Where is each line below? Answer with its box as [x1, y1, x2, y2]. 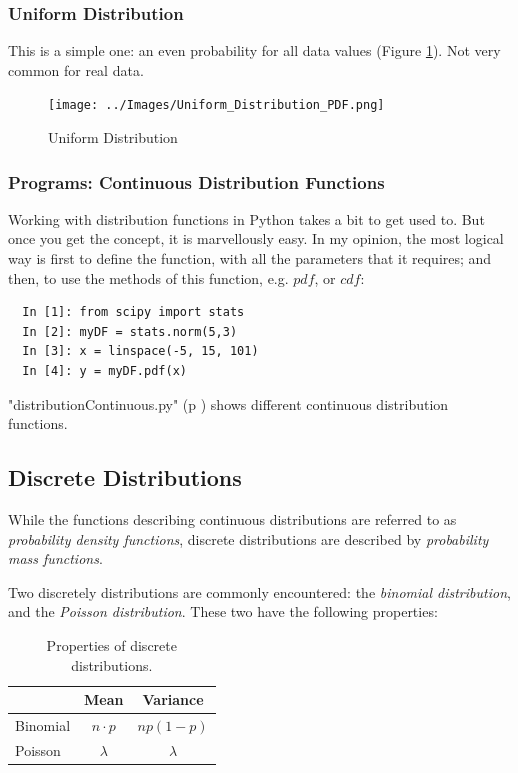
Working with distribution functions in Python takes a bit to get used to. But [8, 208, 485, 229]
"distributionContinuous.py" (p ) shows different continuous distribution [8, 393, 449, 414]
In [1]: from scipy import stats [22, 305, 245, 320]
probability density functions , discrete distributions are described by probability [8, 528, 489, 549]
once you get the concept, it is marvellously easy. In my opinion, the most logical [8, 228, 504, 249]
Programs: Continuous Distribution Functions [8, 169, 385, 194]
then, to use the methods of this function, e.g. [8, 267, 289, 288]
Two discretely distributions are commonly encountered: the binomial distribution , [8, 581, 511, 602]
